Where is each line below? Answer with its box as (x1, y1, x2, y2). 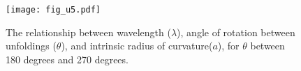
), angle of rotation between (177, 24, 295, 39)
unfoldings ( (6, 38, 57, 53)
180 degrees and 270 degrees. (6, 52, 129, 66)
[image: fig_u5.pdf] (6, 5, 101, 15)
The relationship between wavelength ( (6, 24, 171, 39)
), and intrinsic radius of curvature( (61, 38, 213, 53)
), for (217, 38, 240, 53)
